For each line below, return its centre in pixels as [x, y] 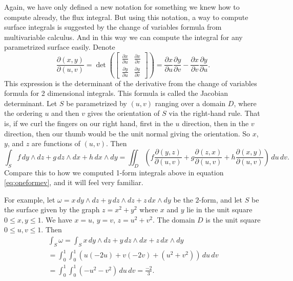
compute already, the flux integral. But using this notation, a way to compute [126, 17]
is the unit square [233, 219]
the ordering [23, 113]
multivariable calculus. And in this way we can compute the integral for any [123, 37]
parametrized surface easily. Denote [60, 47]
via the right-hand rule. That [214, 113]
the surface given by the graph [52, 209]
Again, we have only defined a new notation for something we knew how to [122, 7]
